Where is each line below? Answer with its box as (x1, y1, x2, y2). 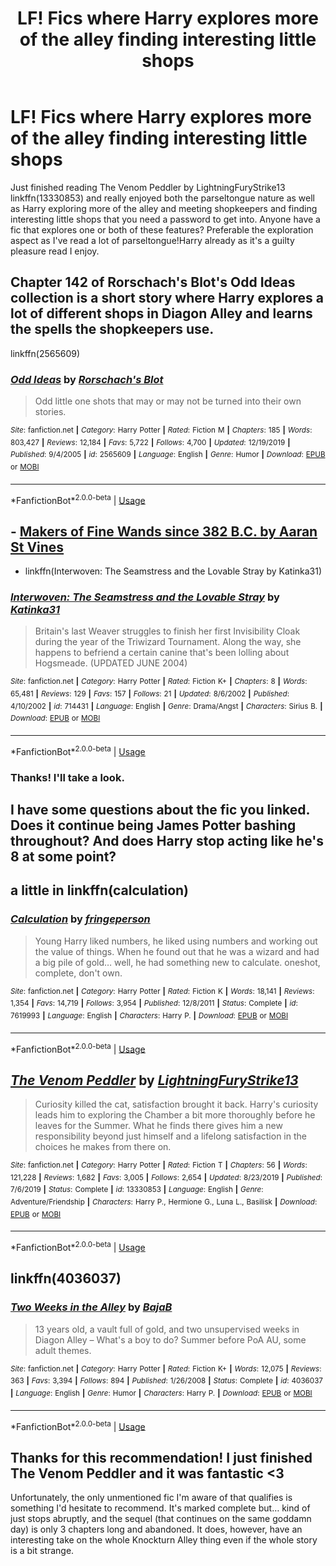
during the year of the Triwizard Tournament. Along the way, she (34, 636, 302, 648)
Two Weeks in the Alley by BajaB (10, 1300, 173, 1314)
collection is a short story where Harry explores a (10, 290, 324, 307)
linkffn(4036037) (10, 1270, 122, 1287)
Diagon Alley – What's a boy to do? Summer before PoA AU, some (34, 1333, 307, 1346)
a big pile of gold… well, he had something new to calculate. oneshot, (34, 956, 321, 968)
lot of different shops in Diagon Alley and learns (10, 305, 313, 322)
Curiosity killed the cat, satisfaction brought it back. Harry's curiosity (34, 1098, 319, 1111)
